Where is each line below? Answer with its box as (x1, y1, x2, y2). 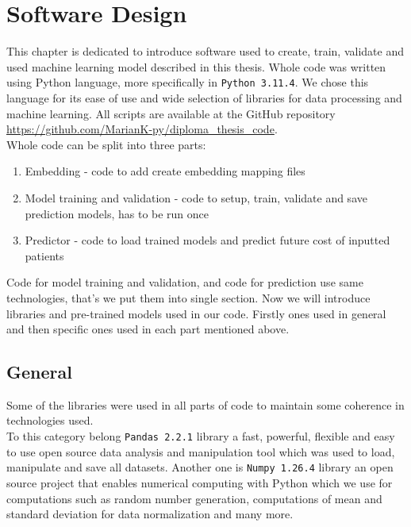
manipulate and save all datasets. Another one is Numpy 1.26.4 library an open (6, 459, 394, 475)
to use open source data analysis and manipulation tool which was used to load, (6, 443, 395, 460)
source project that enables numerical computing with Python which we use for (6, 474, 393, 490)
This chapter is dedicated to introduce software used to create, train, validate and (6, 43, 404, 60)
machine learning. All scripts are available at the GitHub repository (6, 105, 336, 121)
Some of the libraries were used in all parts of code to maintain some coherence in (6, 396, 405, 413)
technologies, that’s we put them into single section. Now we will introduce (6, 289, 371, 306)
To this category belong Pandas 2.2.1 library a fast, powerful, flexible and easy (6, 428, 395, 444)
